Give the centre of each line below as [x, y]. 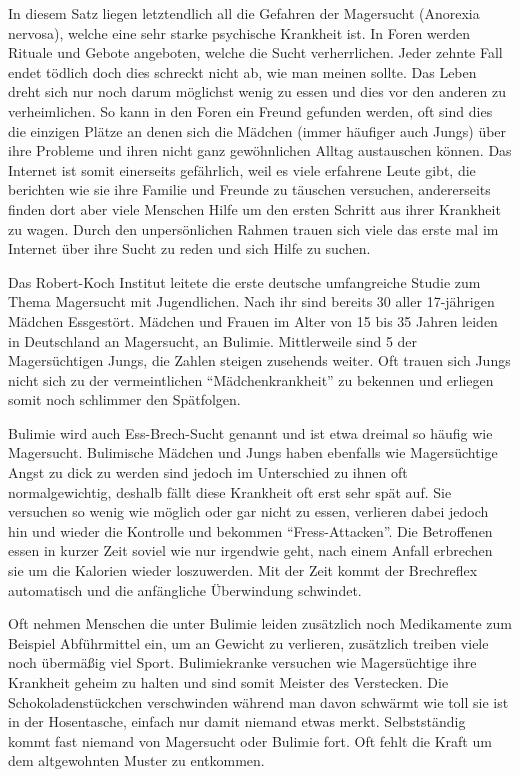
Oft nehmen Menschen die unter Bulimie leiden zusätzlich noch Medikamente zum [260, 623]
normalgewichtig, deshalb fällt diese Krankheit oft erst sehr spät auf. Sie [230, 491]
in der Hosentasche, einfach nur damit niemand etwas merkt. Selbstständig [237, 721]
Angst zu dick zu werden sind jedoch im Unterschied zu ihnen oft [208, 472]
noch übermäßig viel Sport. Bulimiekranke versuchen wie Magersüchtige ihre [242, 662]
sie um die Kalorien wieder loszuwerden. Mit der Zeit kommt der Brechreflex [243, 570]
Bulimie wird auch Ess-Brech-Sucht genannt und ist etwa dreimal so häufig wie [250, 432]
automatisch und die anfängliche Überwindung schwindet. [185, 589]
